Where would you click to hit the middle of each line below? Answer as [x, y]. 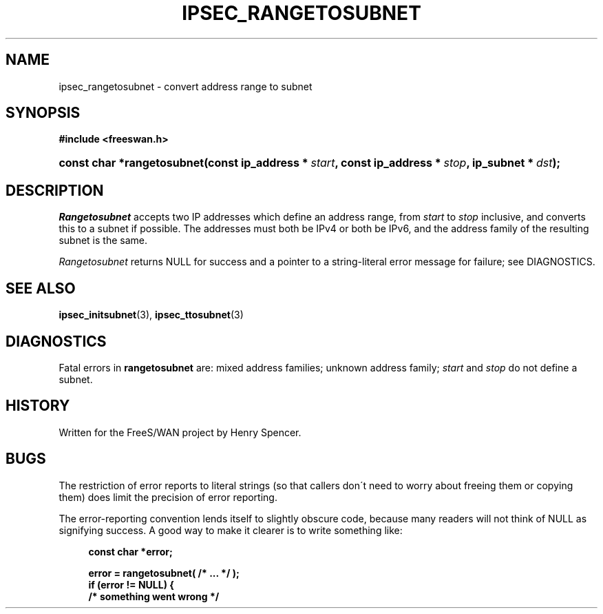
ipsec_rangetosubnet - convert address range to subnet [186, 86]
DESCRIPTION [55, 190]
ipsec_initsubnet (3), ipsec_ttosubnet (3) [151, 315]
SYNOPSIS [43, 113]
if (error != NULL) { [131, 584]
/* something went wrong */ [154, 596]
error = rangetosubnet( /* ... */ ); [164, 573]
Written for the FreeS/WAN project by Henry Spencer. [180, 432]
